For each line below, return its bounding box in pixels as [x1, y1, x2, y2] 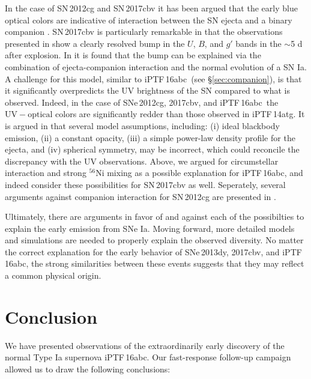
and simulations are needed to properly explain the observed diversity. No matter [5, 234, 304, 246]
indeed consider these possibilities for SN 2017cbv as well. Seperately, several [5, 178, 286, 190]
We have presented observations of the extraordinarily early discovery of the [5, 339, 285, 351]
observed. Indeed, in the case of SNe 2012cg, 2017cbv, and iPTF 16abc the [5, 96, 279, 108]
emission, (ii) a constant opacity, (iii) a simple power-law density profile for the [5, 131, 295, 144]
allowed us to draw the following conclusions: [5, 362, 171, 375]
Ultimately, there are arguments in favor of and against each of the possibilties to [5, 210, 304, 223]
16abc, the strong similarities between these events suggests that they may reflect [5, 257, 304, 270]
